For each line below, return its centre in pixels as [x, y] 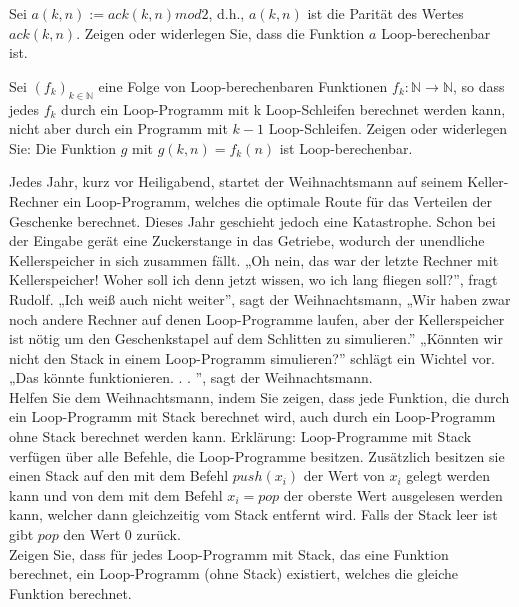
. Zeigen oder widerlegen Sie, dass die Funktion [220, 32]
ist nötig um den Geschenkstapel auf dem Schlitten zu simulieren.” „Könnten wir [256, 338]
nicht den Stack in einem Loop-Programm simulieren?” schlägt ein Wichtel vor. [252, 357]
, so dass [478, 85]
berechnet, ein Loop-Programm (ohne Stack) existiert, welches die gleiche [234, 573]
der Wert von [344, 475]
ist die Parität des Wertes [385, 13]
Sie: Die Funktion [62, 147]
